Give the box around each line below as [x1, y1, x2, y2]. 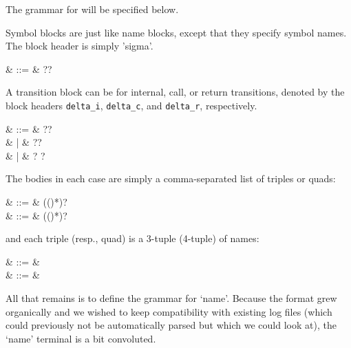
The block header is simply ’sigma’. [6, 39, 153, 53]
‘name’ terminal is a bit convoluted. [6, 331, 156, 345]
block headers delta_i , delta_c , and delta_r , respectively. [6, 98, 257, 112]
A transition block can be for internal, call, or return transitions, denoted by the [6, 85, 345, 99]
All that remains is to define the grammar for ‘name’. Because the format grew [6, 290, 337, 305]
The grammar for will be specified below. [6, 2, 179, 16]
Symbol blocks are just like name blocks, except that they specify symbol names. [6, 25, 347, 39]
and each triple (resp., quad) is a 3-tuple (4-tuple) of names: [6, 231, 259, 246]
